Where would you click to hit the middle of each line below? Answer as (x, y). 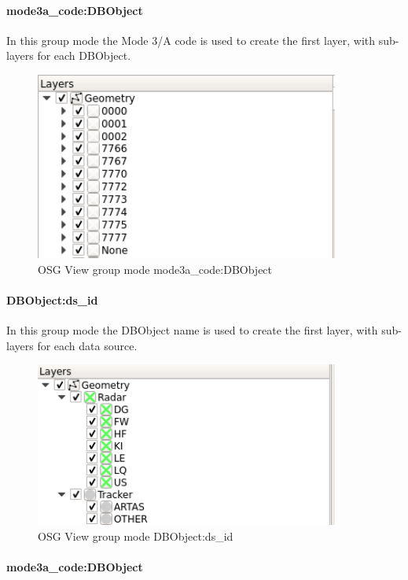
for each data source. (87, 345)
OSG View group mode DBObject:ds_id (136, 536)
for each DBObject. (84, 55)
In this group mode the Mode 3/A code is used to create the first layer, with (191, 40)
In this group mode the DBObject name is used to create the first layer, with (192, 330)
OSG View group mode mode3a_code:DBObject (155, 269)
